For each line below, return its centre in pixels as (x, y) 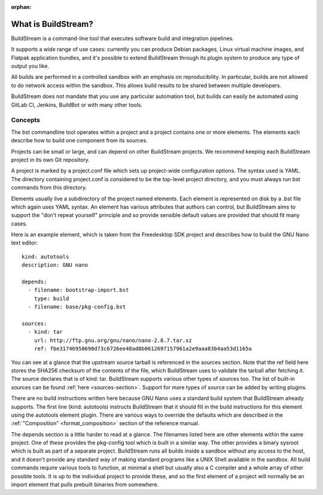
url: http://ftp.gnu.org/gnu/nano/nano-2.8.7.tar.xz (113, 340)
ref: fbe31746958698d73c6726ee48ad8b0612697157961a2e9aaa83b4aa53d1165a (143, 349)
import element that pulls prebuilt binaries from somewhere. (85, 485)
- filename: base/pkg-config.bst (77, 307)
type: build (51, 298)
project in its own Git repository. (50, 160)
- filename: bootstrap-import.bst (78, 290)
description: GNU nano (55, 265)
